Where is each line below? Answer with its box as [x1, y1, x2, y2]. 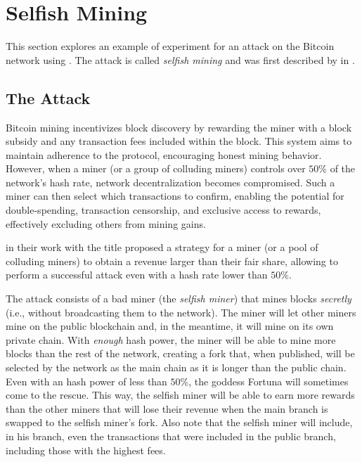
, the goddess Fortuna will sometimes [188, 373, 349, 388]
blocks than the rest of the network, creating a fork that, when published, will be [6, 346, 355, 361]
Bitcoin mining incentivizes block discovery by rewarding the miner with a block [6, 120, 352, 134]
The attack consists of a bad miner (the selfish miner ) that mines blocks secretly [6, 291, 351, 306]
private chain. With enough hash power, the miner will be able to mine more [6, 332, 336, 347]
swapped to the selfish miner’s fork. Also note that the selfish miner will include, [6, 415, 353, 430]
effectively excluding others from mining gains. [6, 216, 206, 231]
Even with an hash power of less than [6, 373, 167, 388]
